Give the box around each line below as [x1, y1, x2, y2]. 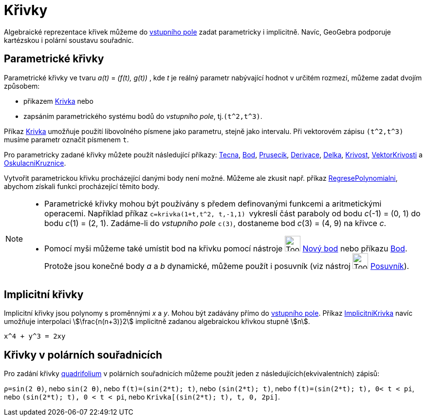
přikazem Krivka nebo [23, 96, 93, 105]
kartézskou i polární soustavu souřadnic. [4, 36, 134, 44]
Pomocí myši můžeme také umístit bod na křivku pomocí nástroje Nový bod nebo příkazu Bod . [44, 243, 407, 253]
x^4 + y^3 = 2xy [4, 332, 66, 341]
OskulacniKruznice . [4, 158, 66, 167]
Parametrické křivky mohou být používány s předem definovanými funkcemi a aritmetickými [44, 198, 382, 209]
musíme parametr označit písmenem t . [4, 135, 129, 144]
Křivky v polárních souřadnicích [4, 348, 163, 361]
